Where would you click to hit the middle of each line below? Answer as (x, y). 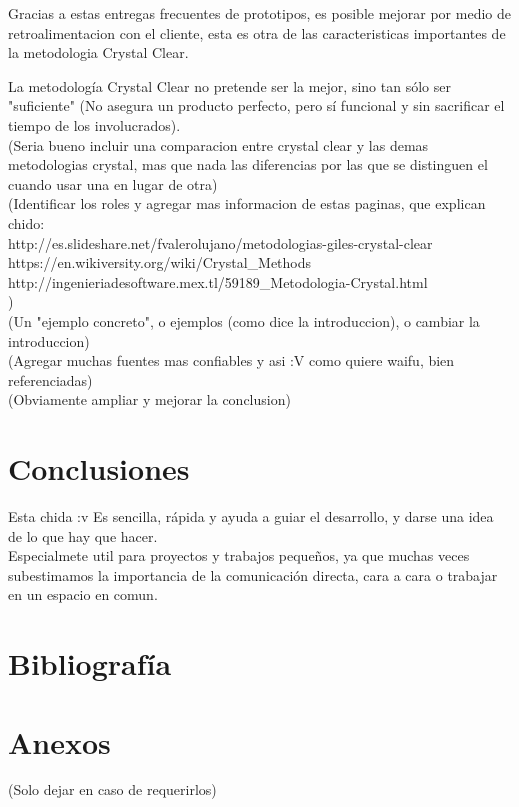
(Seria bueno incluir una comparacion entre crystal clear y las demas (218, 144)
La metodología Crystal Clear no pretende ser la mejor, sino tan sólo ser (229, 85)
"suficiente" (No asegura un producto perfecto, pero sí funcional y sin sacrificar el (256, 105)
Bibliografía (90, 663)
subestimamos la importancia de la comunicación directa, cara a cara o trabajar (253, 574)
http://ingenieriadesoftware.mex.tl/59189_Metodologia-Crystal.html (218, 281)
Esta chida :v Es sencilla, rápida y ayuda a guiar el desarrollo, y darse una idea (251, 516)
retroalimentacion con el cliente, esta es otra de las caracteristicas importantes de (257, 32)
